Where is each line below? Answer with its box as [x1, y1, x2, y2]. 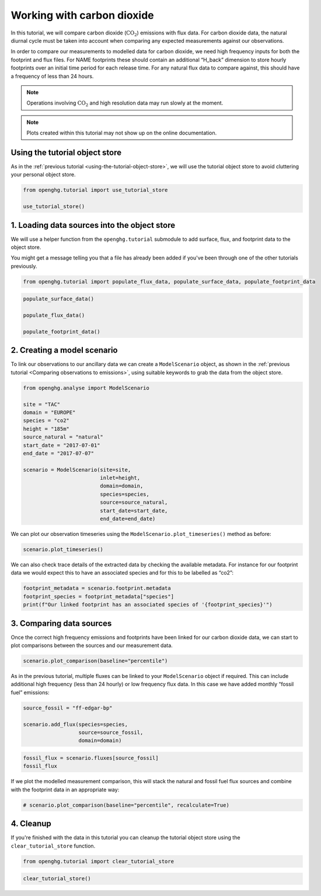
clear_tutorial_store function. [11, 842, 96, 849]
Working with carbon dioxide [11, 9, 154, 22]
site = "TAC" [23, 401, 61, 407]
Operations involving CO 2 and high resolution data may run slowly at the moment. [26, 99, 224, 108]
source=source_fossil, [78, 729, 144, 736]
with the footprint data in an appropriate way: [11, 786, 120, 793]
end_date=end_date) [100, 516, 156, 523]
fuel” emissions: [11, 689, 50, 696]
